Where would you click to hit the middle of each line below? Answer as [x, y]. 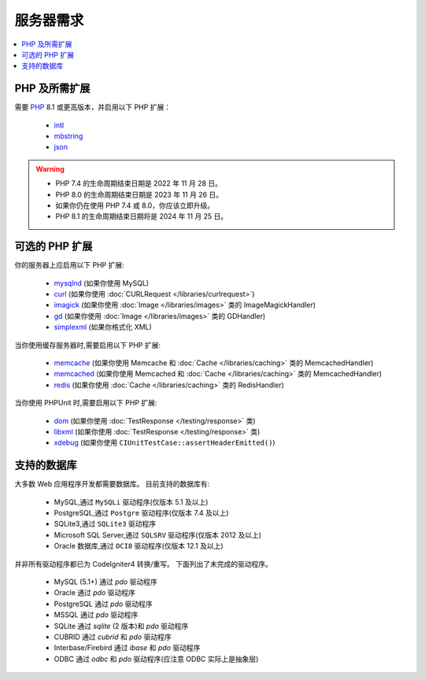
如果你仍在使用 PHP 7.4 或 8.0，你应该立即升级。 [135, 205]
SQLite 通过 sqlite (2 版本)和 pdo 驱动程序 [121, 626]
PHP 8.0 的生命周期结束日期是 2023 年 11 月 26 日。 [139, 194]
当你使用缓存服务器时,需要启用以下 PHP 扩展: [88, 345]
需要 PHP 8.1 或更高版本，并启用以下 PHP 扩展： [93, 107]
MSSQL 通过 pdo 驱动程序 [96, 615]
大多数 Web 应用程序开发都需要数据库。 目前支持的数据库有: [112, 484]
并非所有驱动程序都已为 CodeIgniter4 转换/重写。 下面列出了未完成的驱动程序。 [144, 564]
